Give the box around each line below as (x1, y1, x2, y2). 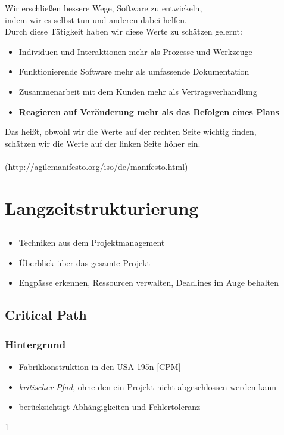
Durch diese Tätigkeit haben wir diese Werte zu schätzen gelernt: (5, 25, 242, 38)
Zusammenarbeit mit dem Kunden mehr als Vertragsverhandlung (18, 85, 257, 97)
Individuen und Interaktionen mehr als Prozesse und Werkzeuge (18, 45, 252, 57)
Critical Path (5, 306, 87, 324)
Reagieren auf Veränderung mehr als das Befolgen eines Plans (18, 105, 279, 118)
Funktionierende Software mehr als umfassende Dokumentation (18, 65, 249, 78)
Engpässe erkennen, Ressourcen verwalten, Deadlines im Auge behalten (18, 276, 279, 289)
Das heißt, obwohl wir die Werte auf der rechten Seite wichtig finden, (5, 125, 257, 138)
